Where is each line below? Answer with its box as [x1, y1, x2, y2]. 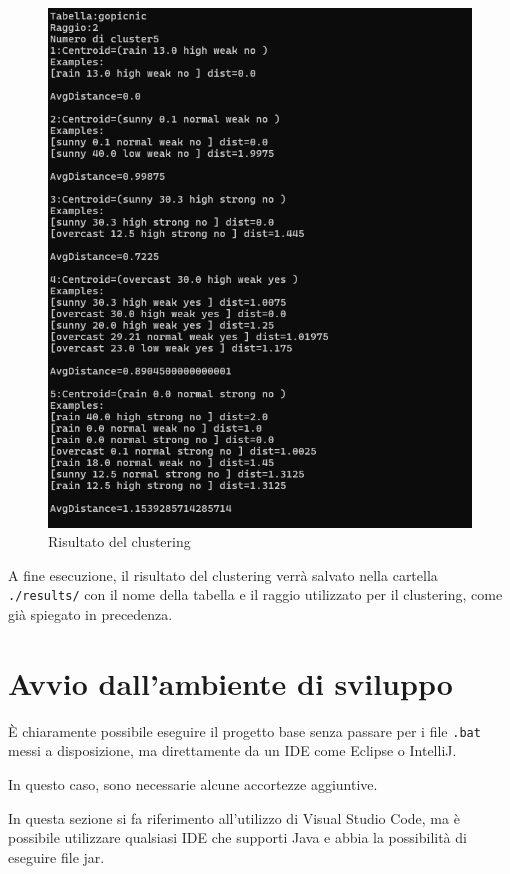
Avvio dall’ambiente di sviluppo [8, 662, 453, 703]
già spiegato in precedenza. [8, 604, 173, 624]
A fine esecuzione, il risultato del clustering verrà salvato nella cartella [8, 564, 438, 585]
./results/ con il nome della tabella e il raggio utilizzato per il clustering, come [8, 584, 503, 605]
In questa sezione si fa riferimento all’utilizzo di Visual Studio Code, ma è [8, 807, 460, 828]
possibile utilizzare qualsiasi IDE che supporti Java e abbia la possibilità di [8, 827, 467, 848]
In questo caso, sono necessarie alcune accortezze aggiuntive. [8, 773, 378, 794]
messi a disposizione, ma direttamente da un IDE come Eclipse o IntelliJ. [8, 740, 457, 761]
